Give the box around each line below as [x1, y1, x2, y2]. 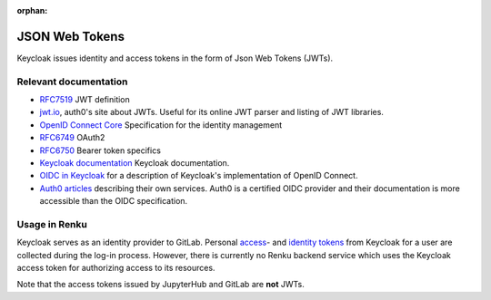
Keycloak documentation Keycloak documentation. [39, 158, 230, 168]
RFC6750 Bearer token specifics [39, 145, 161, 156]
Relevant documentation [16, 75, 128, 88]
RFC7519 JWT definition [39, 94, 131, 105]
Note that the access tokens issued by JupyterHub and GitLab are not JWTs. [16, 279, 305, 290]
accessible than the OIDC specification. [39, 196, 188, 207]
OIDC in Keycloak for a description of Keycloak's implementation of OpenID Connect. [39, 170, 358, 181]
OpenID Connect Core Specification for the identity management [39, 119, 283, 131]
